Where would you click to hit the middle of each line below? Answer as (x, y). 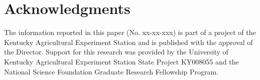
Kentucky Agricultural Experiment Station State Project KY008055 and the (121, 61)
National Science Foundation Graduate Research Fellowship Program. (111, 71)
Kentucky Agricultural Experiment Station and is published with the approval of (128, 42)
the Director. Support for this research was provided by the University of (116, 52)
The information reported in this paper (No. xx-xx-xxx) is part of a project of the (130, 32)
